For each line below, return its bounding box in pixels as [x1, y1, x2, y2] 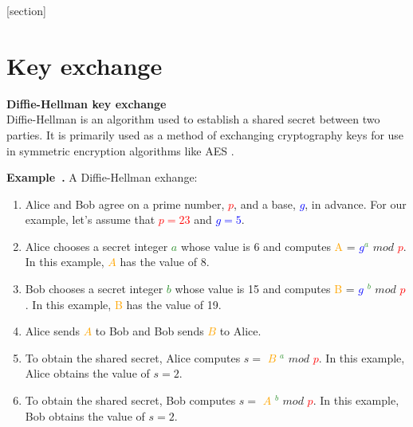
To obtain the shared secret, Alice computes [25, 349, 241, 366]
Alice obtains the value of [25, 365, 150, 382]
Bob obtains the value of [25, 407, 145, 424]
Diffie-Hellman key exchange [6, 95, 167, 112]
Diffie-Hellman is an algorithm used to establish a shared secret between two [6, 111, 380, 127]
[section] [6, 2, 46, 18]
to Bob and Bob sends [95, 323, 204, 339]
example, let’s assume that [25, 211, 155, 228]
